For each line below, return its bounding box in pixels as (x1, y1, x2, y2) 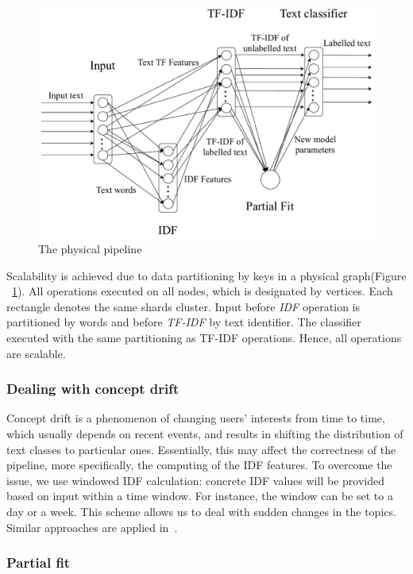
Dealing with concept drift (6, 379, 179, 399)
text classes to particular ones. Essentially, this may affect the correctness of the (6, 441, 396, 457)
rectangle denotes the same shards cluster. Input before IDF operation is (6, 298, 360, 314)
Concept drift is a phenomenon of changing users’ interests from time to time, (6, 410, 385, 426)
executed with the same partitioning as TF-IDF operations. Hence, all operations (6, 329, 402, 346)
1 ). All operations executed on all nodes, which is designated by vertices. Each (12, 283, 393, 299)
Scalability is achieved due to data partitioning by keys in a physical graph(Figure (6, 267, 407, 283)
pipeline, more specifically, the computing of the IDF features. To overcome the (6, 457, 392, 473)
